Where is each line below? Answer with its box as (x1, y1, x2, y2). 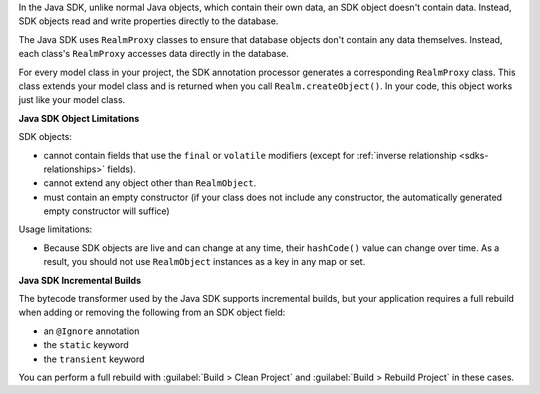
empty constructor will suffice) (43, 205, 170, 217)
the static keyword (43, 339, 129, 351)
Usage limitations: (18, 223, 93, 235)
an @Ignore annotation (43, 325, 140, 337)
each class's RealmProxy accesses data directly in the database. (18, 48, 290, 60)
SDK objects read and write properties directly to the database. (18, 15, 279, 27)
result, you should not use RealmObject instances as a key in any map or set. (43, 256, 366, 268)
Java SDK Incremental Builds (18, 274, 142, 286)
